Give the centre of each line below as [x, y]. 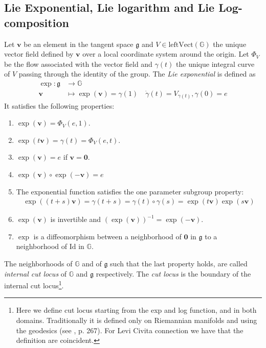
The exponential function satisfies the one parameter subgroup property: [130, 191]
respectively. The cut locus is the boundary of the [173, 273]
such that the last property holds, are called [179, 263]
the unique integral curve [215, 64]
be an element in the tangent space [79, 44]
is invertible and [76, 219]
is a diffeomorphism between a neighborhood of [107, 236]
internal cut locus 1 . [34, 284]
